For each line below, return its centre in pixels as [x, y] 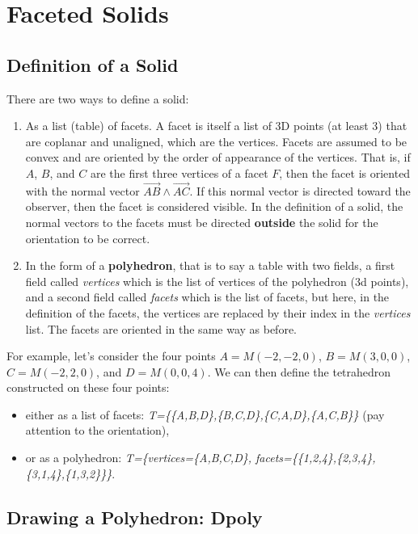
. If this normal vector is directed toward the [300, 190]
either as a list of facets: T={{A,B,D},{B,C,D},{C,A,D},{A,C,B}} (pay [205, 414]
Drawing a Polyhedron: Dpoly [135, 517]
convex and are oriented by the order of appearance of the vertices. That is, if [218, 157]
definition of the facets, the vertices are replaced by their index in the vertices [218, 312]
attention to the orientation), [97, 430]
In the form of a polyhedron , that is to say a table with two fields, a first [210, 265]
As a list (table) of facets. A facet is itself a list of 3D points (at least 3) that [216, 126]
